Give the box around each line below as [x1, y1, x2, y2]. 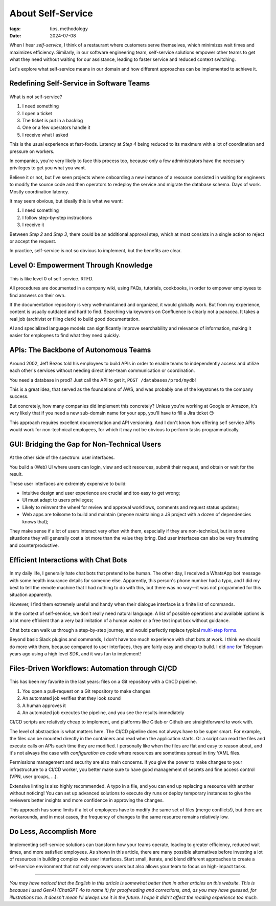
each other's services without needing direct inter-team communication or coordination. [9, 367, 195, 373]
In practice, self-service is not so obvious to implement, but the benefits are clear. [9, 248, 182, 254]
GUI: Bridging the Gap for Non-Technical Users [9, 440, 162, 449]
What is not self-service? [9, 94, 62, 100]
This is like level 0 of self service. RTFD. [9, 275, 94, 281]
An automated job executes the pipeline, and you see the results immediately [22, 709, 185, 716]
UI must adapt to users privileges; [22, 497, 94, 503]
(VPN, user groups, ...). [9, 774, 58, 780]
